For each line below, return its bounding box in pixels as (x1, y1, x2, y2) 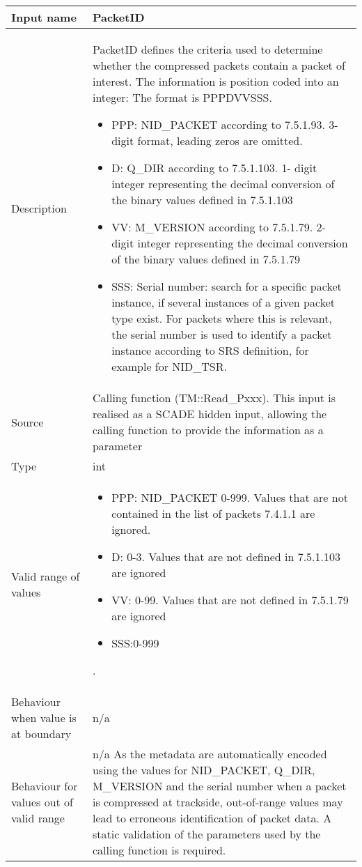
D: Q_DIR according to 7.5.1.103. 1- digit (111, 160, 317, 176)
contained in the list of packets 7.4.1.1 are (111, 505, 315, 521)
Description (11, 199, 67, 216)
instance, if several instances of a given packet (111, 294, 335, 310)
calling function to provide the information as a (92, 422, 324, 438)
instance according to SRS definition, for (111, 342, 309, 358)
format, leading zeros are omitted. (137, 132, 303, 148)
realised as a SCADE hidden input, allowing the (92, 406, 327, 422)
